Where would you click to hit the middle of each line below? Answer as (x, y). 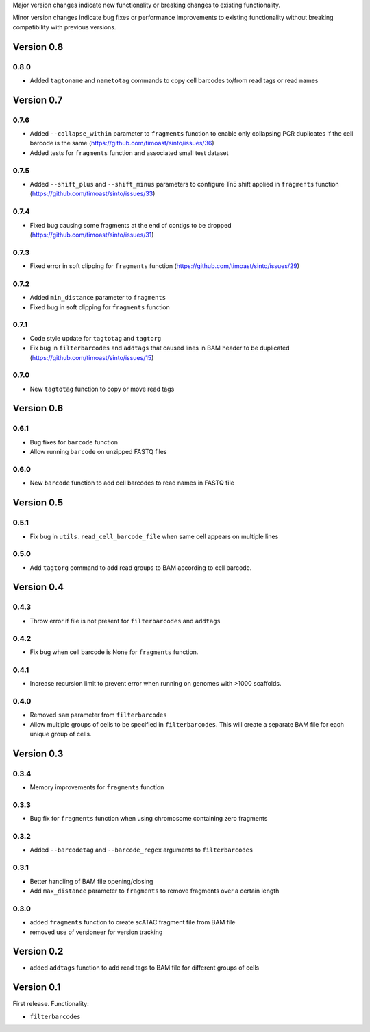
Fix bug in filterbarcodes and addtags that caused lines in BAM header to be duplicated (160, 348)
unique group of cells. (61, 734)
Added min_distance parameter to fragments (98, 298)
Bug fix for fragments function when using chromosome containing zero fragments (149, 819)
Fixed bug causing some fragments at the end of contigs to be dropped (131, 225)
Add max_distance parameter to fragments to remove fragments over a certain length (155, 891)
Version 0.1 (37, 987)
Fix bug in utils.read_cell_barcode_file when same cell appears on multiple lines (154, 536)
